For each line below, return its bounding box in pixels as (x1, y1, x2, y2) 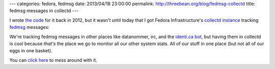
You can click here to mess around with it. (9, 57, 98, 63)
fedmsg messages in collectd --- (9, 8, 79, 14)
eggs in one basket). (9, 48, 53, 54)
